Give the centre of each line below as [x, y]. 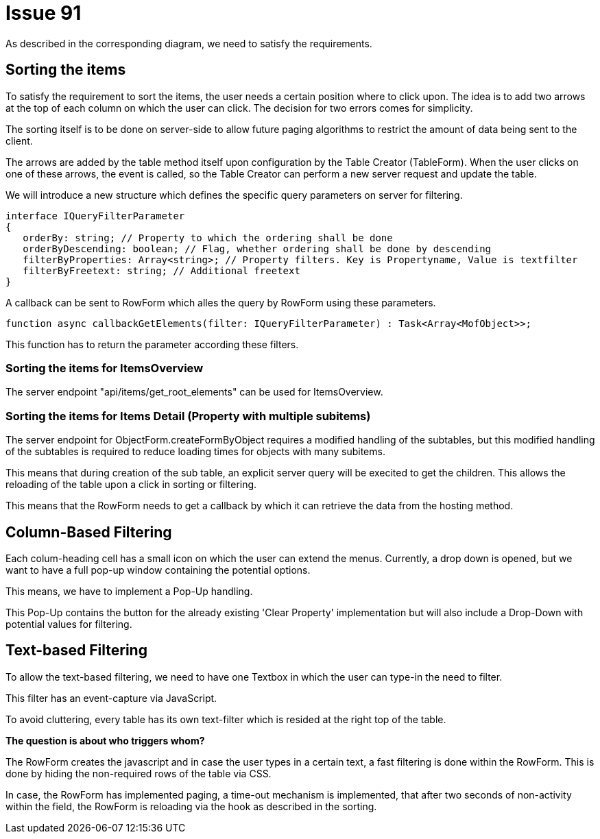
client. [19, 141]
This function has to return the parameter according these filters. [152, 344]
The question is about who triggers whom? [105, 740]
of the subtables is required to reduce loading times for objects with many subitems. [195, 452]
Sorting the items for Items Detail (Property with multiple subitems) [188, 416]
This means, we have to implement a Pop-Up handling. [129, 591]
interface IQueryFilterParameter [95, 216]
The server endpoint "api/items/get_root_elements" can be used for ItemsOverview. [194, 392]
